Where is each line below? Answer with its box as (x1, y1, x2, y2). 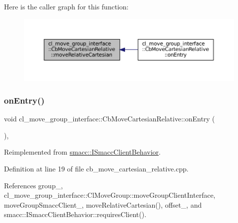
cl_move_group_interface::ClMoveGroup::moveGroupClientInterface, (4, 190, 216, 200)
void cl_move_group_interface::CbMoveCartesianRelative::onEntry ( (4, 113, 215, 124)
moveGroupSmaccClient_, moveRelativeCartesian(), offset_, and (4, 199, 202, 210)
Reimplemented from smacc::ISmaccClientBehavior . (4, 147, 161, 157)
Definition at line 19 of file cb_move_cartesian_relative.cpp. (4, 164, 189, 174)
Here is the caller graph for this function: (4, 1, 129, 11)
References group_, (4, 180, 63, 190)
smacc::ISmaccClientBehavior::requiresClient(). (4, 209, 147, 220)
